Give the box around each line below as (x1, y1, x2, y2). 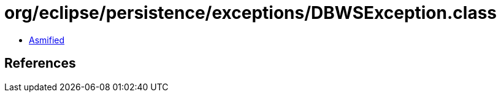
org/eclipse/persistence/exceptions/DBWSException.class (4, 2, 497, 23)
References (4, 56, 76, 71)
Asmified (29, 34, 65, 45)
